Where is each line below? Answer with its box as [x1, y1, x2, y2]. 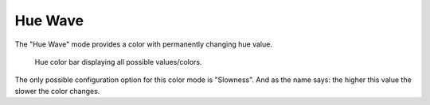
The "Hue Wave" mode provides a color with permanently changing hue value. [14, 39, 272, 49]
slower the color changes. [14, 86, 100, 96]
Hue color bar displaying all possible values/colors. [34, 57, 202, 66]
